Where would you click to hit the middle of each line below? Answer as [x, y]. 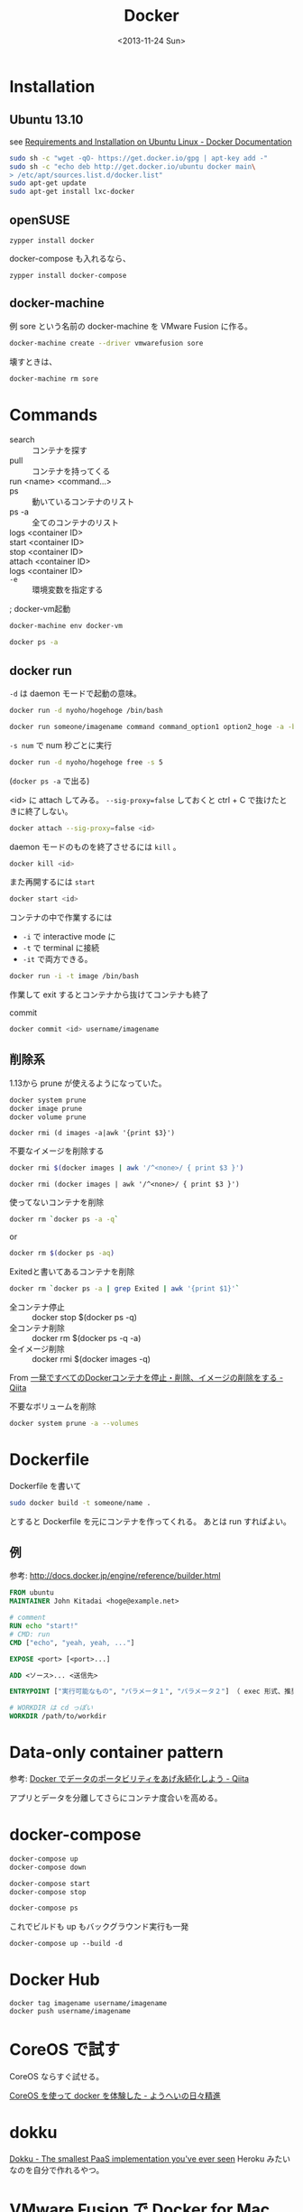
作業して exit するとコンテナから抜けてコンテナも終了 [109, 995]
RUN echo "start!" [44, 1626]
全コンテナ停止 [37, 1307]
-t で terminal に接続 [61, 948]
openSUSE [40, 220]
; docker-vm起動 [40, 609]
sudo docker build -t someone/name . [80, 1503]
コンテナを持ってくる [71, 471]
